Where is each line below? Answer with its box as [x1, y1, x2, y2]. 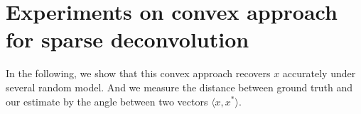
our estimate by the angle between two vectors [6, 93, 208, 108]
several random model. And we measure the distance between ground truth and [6, 79, 353, 94]
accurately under [282, 66, 356, 81]
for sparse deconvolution [6, 25, 249, 54]
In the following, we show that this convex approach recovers [6, 66, 271, 81]
